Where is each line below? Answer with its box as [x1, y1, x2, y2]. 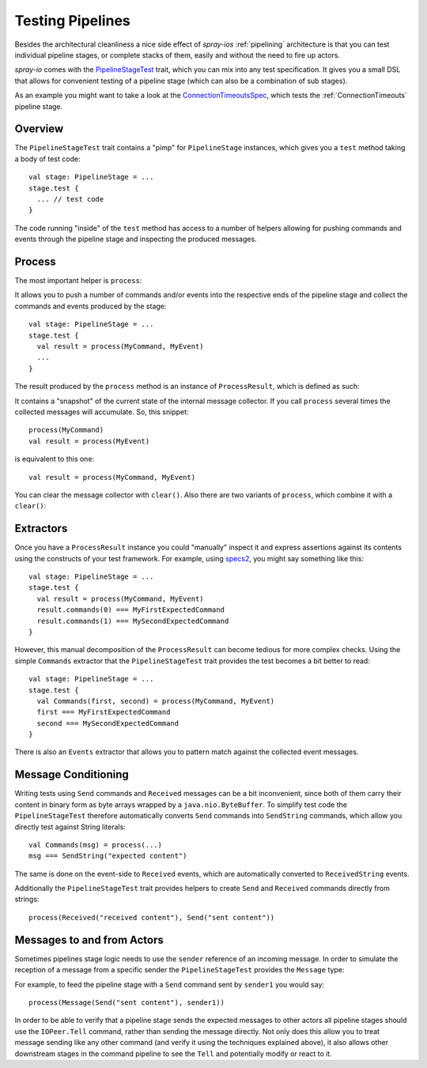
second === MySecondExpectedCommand [36, 719, 179, 727]
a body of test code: [14, 154, 81, 164]
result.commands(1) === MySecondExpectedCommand [36, 617, 229, 625]
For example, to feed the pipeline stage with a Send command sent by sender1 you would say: [14, 979, 324, 989]
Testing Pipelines [14, 12, 130, 29]
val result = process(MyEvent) [28, 436, 150, 446]
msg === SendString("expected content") [28, 851, 187, 861]
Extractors [14, 522, 68, 535]
